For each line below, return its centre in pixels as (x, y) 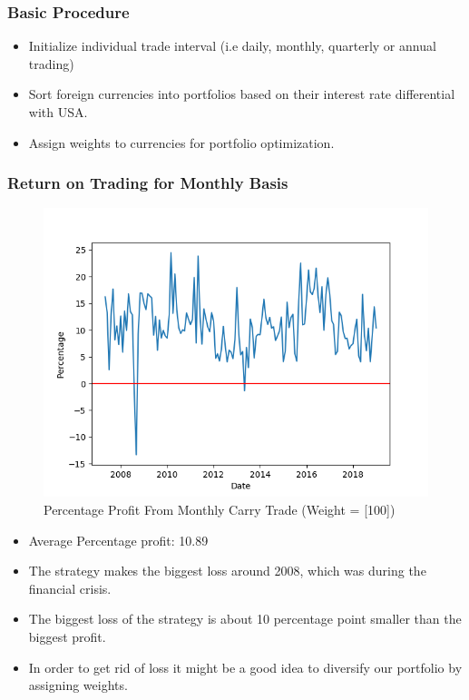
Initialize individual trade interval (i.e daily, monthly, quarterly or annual (232, 46)
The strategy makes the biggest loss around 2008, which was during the (227, 571)
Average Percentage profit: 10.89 (118, 540)
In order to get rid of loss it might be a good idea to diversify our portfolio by (245, 667)
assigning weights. (78, 685)
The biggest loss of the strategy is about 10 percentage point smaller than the (245, 619)
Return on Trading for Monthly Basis (148, 183)
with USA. (58, 112)
